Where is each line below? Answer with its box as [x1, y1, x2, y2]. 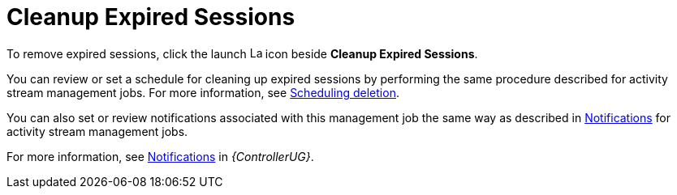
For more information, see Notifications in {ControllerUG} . [6, 149, 314, 163]
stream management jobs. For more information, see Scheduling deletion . [6, 85, 399, 100]
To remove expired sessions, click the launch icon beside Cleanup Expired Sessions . [6, 46, 478, 61]
